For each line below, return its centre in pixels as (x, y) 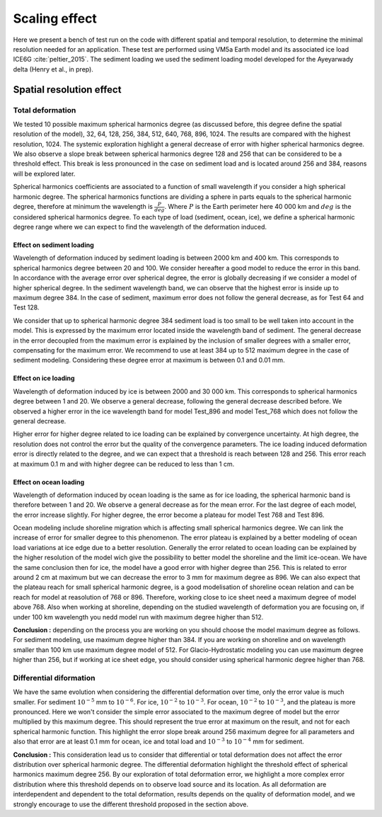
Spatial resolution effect (67, 90)
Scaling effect (55, 18)
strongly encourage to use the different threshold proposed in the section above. (131, 804)
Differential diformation (54, 678)
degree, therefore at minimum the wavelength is (83, 206)
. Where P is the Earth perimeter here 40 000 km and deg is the (258, 206)
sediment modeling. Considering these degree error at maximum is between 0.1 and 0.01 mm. (149, 360)
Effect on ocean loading (49, 482)
